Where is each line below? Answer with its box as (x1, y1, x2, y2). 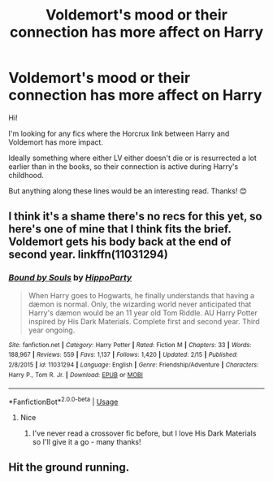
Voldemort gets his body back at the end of (8, 235, 232, 249)
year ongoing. (28, 325, 76, 335)
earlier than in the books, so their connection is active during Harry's (8, 161, 239, 172)
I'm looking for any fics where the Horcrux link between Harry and (8, 128, 230, 138)
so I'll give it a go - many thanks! (32, 436, 141, 446)
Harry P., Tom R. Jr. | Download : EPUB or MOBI (8, 371, 144, 379)
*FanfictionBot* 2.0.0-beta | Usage (8, 396, 119, 406)
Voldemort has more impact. (8, 137, 104, 147)
